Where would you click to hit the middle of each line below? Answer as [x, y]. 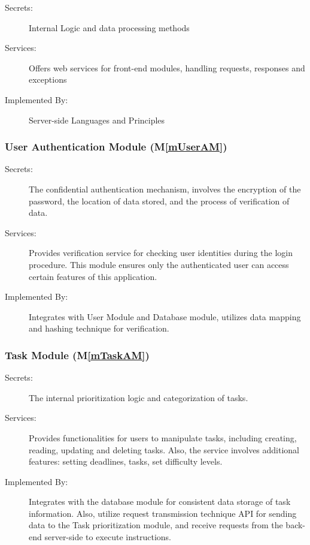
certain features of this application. [93, 276]
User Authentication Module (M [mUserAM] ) [116, 147]
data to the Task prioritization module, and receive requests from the [156, 525]
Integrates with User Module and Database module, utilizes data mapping [165, 316]
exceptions [48, 79]
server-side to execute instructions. [108, 537]
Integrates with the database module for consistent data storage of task [160, 502]
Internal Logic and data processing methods [109, 27]
